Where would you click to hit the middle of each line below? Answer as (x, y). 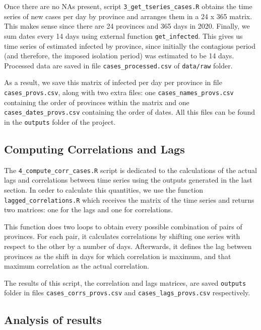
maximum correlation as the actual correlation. (77, 266)
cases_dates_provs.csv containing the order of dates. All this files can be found (129, 112)
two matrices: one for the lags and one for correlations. (88, 210)
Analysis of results (53, 320)
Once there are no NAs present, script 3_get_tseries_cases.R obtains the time (128, 6)
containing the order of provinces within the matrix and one (97, 102)
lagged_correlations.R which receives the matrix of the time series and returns (129, 199)
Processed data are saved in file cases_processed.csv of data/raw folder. (118, 65)
